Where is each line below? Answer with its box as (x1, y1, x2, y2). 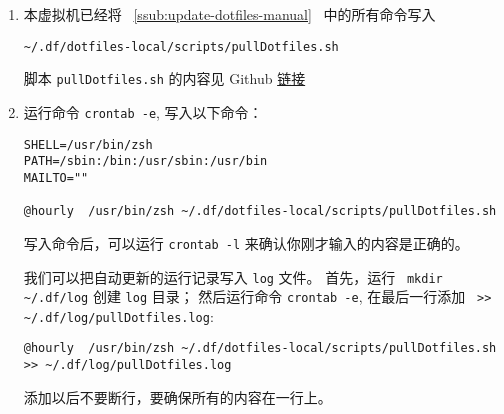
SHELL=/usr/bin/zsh (23, 137, 153, 152)
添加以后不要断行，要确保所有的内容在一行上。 (23, 386, 332, 407)
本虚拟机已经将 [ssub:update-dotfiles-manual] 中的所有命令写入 (23, 4, 436, 24)
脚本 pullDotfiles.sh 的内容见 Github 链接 (23, 68, 306, 89)
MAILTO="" (23, 170, 89, 185)
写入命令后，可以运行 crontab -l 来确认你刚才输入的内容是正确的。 (23, 232, 469, 253)
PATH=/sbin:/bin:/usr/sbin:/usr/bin (23, 154, 268, 169)
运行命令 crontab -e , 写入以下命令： (23, 101, 263, 122)
